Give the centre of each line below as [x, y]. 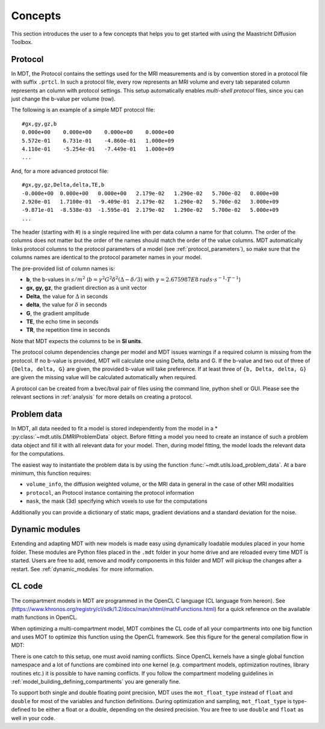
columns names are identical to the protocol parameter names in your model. [107, 257]
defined [21, 710]
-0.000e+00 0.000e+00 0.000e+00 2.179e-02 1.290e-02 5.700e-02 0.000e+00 [150, 193]
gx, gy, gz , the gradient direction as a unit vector [87, 288]
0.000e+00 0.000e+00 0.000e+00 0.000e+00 [98, 132]
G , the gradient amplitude [58, 313]
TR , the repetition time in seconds [68, 330]
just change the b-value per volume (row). [63, 99]
